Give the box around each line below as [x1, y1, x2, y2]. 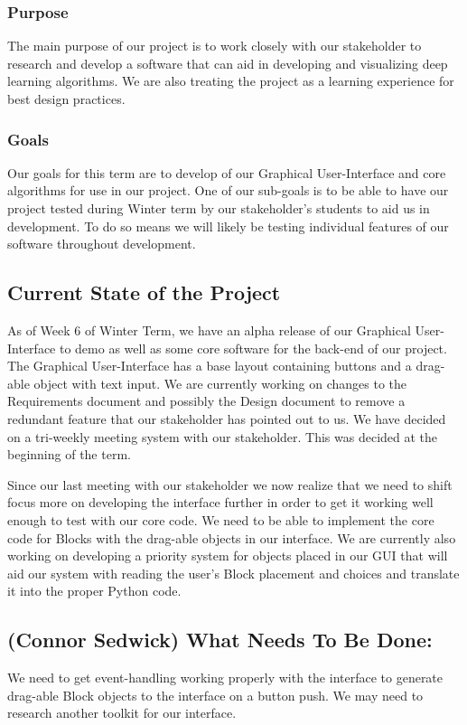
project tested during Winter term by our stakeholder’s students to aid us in [7, 199, 430, 217]
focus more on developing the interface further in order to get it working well [7, 493, 434, 512]
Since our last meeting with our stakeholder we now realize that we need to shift [7, 475, 453, 494]
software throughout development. [7, 234, 196, 253]
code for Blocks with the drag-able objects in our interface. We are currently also [7, 528, 456, 547]
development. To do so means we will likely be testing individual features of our [7, 216, 449, 235]
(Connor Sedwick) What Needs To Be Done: [7, 626, 433, 654]
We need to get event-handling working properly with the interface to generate [7, 668, 444, 687]
